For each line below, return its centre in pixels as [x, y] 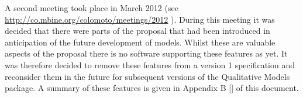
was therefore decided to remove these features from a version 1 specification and [150, 64]
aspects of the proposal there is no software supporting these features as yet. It [146, 53]
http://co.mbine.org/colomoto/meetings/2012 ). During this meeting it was [140, 19]
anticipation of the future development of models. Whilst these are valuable [140, 42]
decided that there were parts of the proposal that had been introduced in [137, 31]
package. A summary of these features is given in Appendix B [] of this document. [152, 88]
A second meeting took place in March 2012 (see [92, 8]
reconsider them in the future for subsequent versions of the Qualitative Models [147, 76]
